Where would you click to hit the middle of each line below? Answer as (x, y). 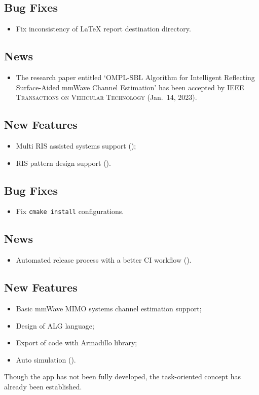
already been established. (43, 386)
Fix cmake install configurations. (70, 211)
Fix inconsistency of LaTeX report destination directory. (103, 29)
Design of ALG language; (55, 325)
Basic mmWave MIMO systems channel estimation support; (109, 309)
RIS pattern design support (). (63, 163)
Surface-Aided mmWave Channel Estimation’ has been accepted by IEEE (130, 87)
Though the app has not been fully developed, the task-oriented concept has (122, 376)
